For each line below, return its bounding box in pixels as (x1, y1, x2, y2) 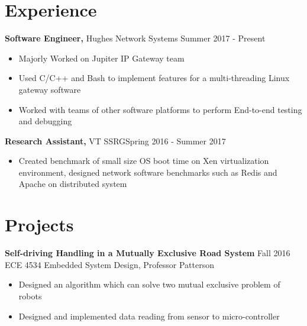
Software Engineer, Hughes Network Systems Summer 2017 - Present (5, 32, 266, 44)
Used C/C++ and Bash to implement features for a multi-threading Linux (18, 72, 290, 84)
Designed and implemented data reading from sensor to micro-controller (18, 309, 280, 322)
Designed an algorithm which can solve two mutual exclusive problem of (18, 278, 280, 291)
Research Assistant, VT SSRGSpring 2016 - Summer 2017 (5, 134, 226, 147)
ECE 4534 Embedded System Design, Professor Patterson (5, 258, 215, 270)
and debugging (18, 115, 72, 127)
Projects (5, 212, 74, 237)
